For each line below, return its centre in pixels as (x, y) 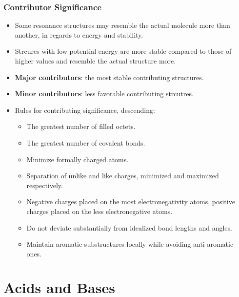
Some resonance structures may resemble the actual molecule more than (122, 25)
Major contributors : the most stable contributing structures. (109, 77)
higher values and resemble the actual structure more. (95, 61)
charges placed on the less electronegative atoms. (100, 211)
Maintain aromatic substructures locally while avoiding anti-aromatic (130, 244)
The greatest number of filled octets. (81, 126)
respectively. (45, 185)
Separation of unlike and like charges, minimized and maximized (123, 176)
